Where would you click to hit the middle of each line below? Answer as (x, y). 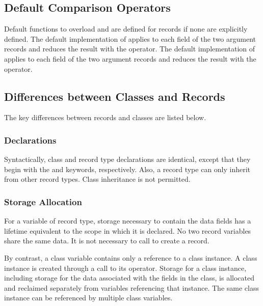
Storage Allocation (43, 201)
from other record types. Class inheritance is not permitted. (97, 179)
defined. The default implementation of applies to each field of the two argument (130, 38)
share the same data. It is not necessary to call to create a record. (107, 241)
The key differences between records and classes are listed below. (105, 117)
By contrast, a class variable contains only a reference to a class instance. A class (131, 257)
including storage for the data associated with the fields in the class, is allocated (129, 278)
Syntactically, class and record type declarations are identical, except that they (127, 159)
